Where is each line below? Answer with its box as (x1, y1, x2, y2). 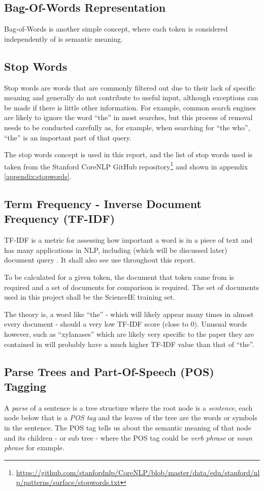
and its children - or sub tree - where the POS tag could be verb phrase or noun (4, 432, 252, 443)
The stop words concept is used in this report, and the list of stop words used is (4, 149, 253, 160)
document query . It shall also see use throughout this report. (4, 254, 196, 265)
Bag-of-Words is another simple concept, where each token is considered (4, 23, 228, 34)
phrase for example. (4, 442, 64, 453)
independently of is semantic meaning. (4, 33, 123, 44)
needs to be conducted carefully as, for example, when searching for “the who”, (4, 122, 250, 132)
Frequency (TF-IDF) (4, 211, 115, 226)
